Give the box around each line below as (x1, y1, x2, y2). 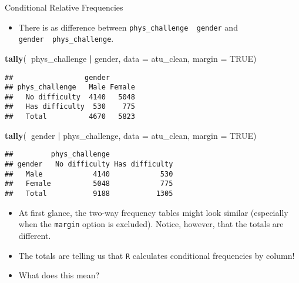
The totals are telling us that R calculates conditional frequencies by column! (18, 249, 295, 261)
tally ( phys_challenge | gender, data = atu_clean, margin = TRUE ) (5, 52, 257, 64)
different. (18, 229, 51, 241)
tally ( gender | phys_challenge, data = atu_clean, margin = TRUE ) (5, 129, 257, 141)
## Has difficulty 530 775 (5, 102, 135, 111)
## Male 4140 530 (5, 169, 173, 178)
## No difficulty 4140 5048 (5, 92, 135, 101)
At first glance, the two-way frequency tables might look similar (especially (18, 206, 288, 218)
